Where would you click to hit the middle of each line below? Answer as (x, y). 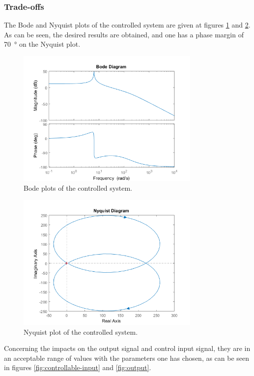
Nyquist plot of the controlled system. (81, 332)
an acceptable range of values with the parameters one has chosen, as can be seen (127, 358)
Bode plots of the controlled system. (78, 188)
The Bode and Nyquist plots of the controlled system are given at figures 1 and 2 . (127, 25)
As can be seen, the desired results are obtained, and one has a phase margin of (124, 34)
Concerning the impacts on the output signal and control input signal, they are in (127, 348)
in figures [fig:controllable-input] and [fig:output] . (78, 367)
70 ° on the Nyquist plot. (42, 44)
